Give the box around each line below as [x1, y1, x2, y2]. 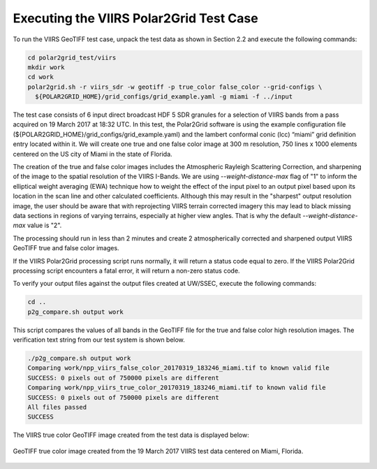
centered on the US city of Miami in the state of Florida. [13, 150, 172, 158]
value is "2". [27, 221, 62, 230]
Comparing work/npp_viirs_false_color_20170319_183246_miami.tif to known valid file [27, 364, 330, 372]
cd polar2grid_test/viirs [27, 53, 117, 62]
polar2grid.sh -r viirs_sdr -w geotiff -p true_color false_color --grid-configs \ [27, 82, 323, 91]
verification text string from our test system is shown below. [13, 335, 185, 344]
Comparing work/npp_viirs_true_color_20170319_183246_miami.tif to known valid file [27, 384, 326, 391]
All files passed [27, 403, 87, 412]
